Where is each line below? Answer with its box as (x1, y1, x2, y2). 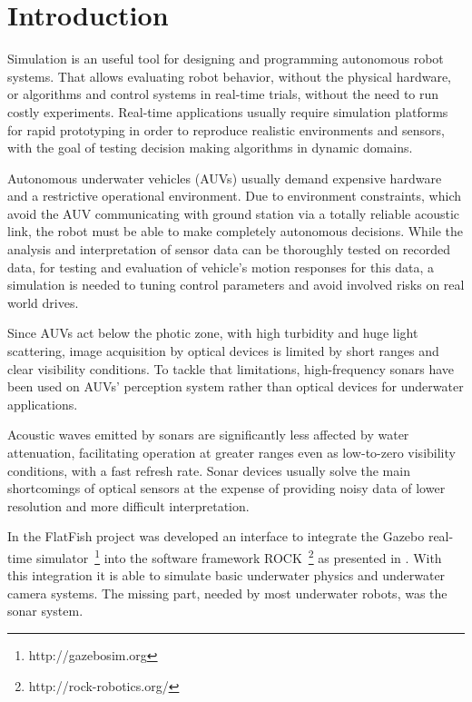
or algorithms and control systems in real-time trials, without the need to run (7, 84, 439, 104)
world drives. (7, 292, 79, 311)
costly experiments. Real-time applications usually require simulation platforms (7, 102, 448, 121)
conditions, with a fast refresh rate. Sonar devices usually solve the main (7, 460, 410, 480)
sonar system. (7, 601, 84, 620)
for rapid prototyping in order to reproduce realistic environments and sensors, (7, 120, 445, 139)
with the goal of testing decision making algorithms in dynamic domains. (7, 138, 413, 157)
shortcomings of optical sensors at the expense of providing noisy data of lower (7, 479, 446, 498)
